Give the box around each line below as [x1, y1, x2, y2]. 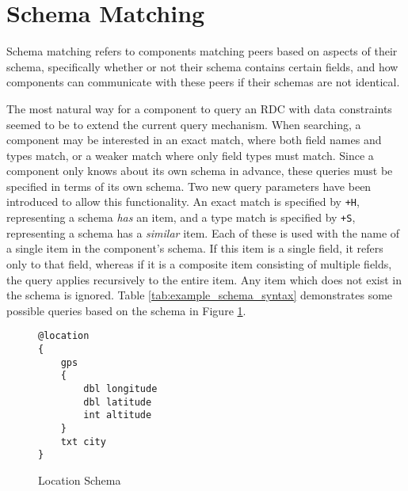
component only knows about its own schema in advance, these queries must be [6, 162, 393, 179]
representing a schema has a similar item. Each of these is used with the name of [6, 224, 400, 241]
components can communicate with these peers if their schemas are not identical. [6, 74, 400, 90]
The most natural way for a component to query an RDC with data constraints [6, 100, 392, 116]
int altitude [83, 409, 152, 421]
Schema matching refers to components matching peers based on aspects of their [6, 43, 398, 59]
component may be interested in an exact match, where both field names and [6, 131, 382, 148]
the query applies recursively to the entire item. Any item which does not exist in [6, 271, 402, 287]
